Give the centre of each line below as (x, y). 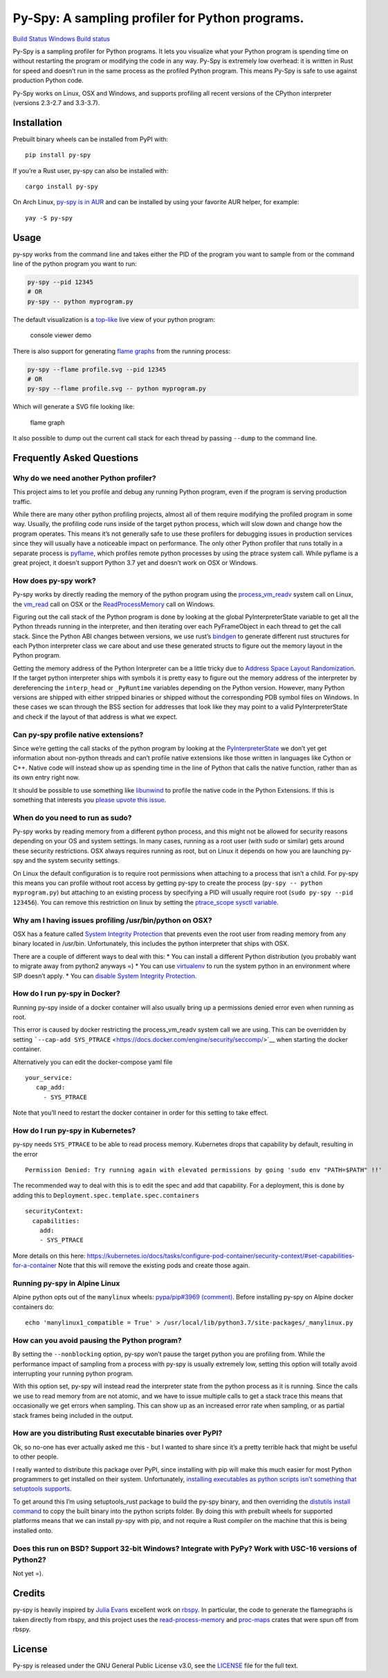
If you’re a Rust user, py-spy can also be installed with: (91, 170)
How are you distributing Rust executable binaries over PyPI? (118, 1433)
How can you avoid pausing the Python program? (98, 1340)
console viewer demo (61, 335)
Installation (37, 122)
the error (25, 1154)
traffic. (22, 501)
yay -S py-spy (49, 218)
